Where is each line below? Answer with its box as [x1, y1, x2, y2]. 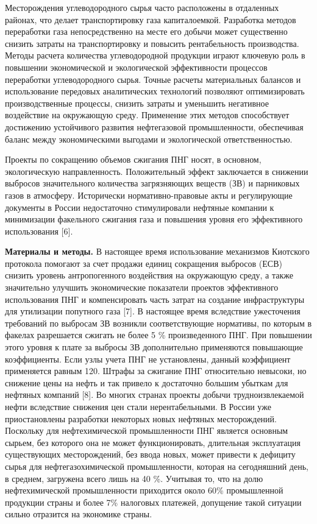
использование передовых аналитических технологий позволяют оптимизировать [5, 85, 305, 97]
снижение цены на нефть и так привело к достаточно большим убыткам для [5, 376, 288, 389]
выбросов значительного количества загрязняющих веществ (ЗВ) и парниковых [5, 177, 300, 189]
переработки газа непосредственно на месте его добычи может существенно [5, 25, 288, 38]
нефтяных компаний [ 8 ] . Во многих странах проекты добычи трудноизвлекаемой [5, 388, 304, 401]
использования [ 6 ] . [5, 224, 73, 237]
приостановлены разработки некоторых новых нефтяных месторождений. [5, 412, 277, 425]
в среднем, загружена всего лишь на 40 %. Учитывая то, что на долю [5, 472, 263, 484]
